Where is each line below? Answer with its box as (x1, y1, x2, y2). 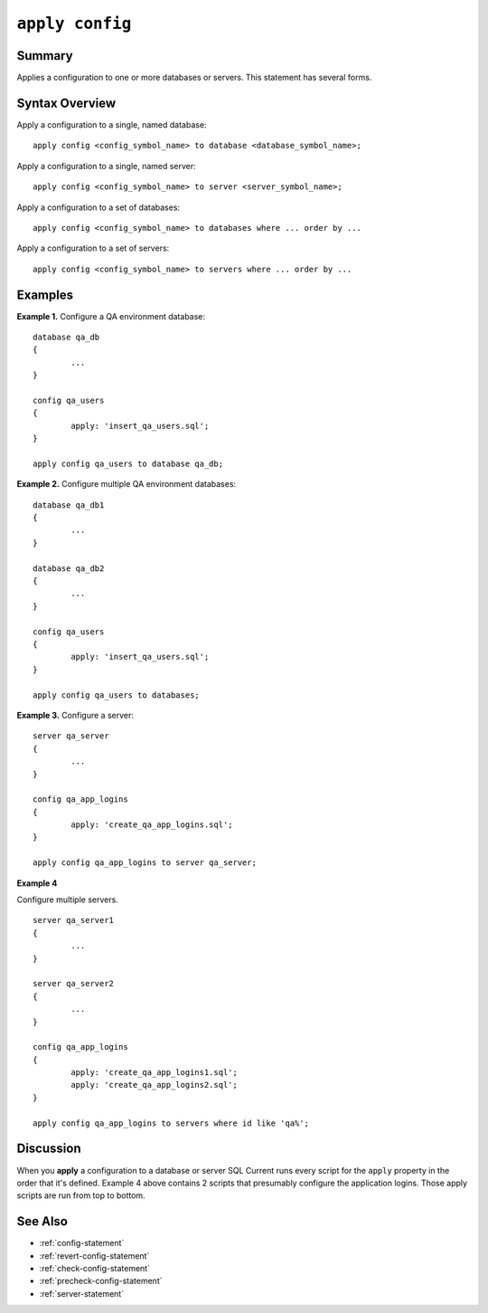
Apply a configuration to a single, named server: (16, 160, 196, 171)
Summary (16, 48, 73, 63)
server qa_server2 (33, 978, 115, 989)
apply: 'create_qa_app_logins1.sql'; (70, 1068, 239, 1078)
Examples (16, 287, 74, 302)
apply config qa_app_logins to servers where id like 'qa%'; (33, 1118, 309, 1128)
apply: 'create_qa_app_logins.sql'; (70, 820, 234, 830)
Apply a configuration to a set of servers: (16, 243, 170, 253)
